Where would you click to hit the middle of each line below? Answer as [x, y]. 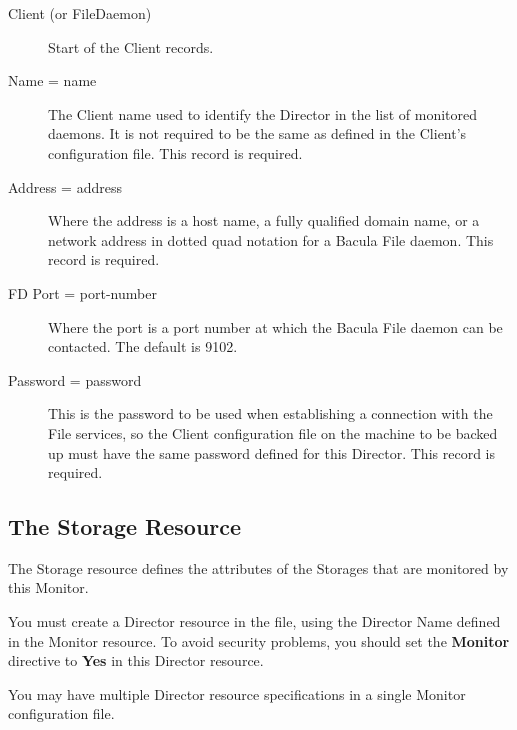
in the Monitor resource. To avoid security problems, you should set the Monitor [259, 640]
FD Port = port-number [82, 292]
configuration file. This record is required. [175, 152]
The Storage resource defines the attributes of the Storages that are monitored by [258, 567]
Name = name [52, 80]
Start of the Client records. [131, 46]
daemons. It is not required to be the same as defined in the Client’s [257, 133]
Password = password [75, 379]
